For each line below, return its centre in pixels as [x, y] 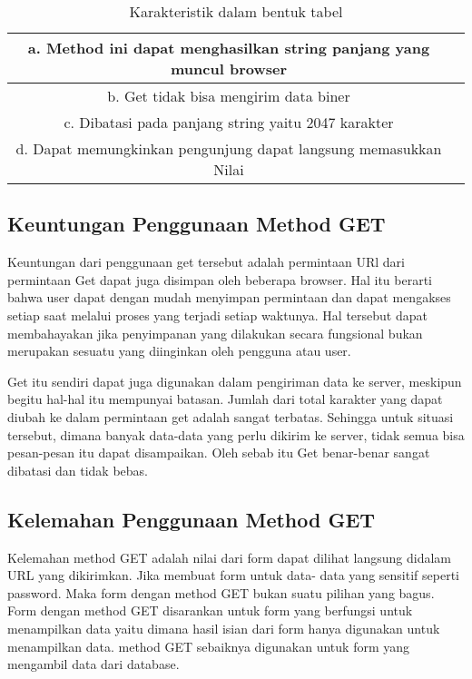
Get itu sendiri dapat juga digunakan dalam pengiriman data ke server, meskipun [235, 381]
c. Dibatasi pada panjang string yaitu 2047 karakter [229, 122]
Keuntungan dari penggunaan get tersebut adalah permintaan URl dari [206, 262]
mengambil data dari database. [93, 664]
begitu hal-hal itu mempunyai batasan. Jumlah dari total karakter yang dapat [225, 399]
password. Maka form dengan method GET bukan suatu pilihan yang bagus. [221, 592]
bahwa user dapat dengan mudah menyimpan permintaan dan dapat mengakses [229, 297]
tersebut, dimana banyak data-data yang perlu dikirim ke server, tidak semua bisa [236, 434]
